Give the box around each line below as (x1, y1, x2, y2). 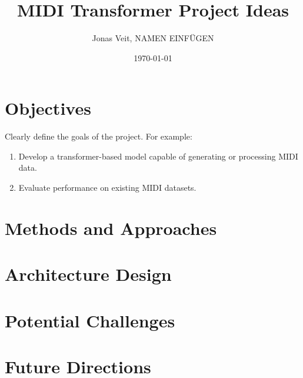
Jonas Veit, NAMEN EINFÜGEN (92, 32, 214, 44)
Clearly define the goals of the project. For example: (5, 130, 192, 142)
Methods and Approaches (5, 215, 217, 240)
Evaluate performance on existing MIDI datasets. (18, 181, 197, 194)
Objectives (5, 96, 91, 120)
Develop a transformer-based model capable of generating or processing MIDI (18, 150, 298, 162)
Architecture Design (5, 262, 172, 286)
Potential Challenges (5, 308, 175, 332)
